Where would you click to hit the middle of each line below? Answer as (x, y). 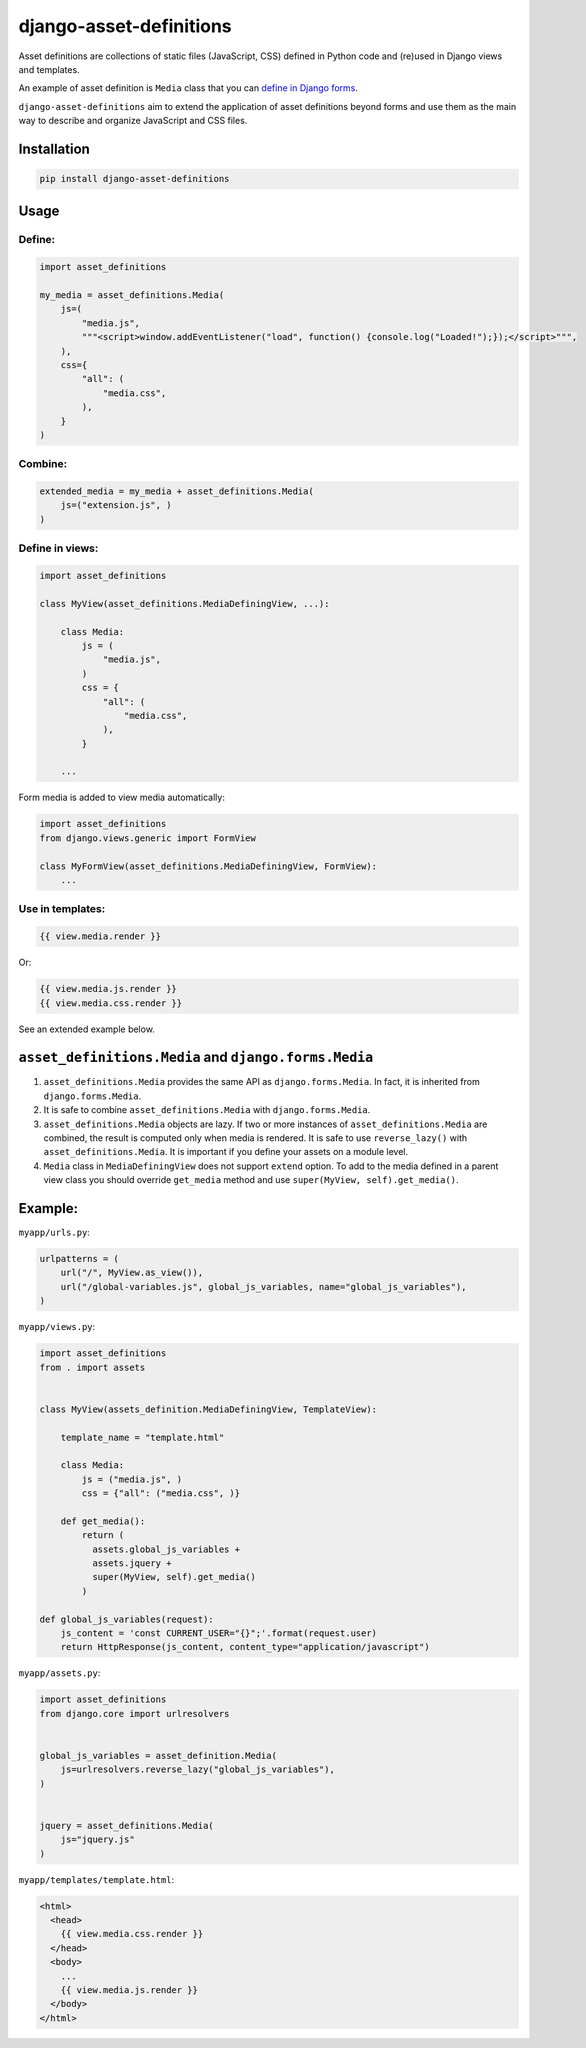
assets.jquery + (131, 1563)
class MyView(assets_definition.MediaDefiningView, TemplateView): (208, 1409)
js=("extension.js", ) (116, 505)
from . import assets (92, 1367)
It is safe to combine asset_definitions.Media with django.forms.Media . (207, 1110)
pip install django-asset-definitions (134, 179)
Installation (54, 148)
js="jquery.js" (97, 1839)
